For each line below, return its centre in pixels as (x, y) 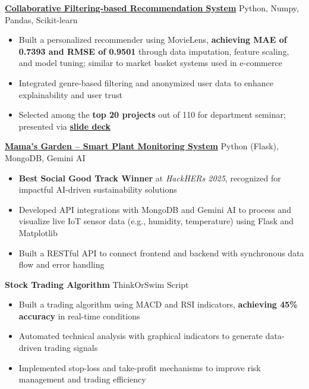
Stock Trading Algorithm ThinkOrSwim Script (97, 284)
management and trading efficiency (82, 379)
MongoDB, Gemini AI (45, 157)
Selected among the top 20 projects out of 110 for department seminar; (152, 114)
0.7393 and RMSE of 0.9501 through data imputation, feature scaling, (154, 51)
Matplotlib (38, 232)
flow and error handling (62, 264)
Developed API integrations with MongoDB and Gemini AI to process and (155, 209)
